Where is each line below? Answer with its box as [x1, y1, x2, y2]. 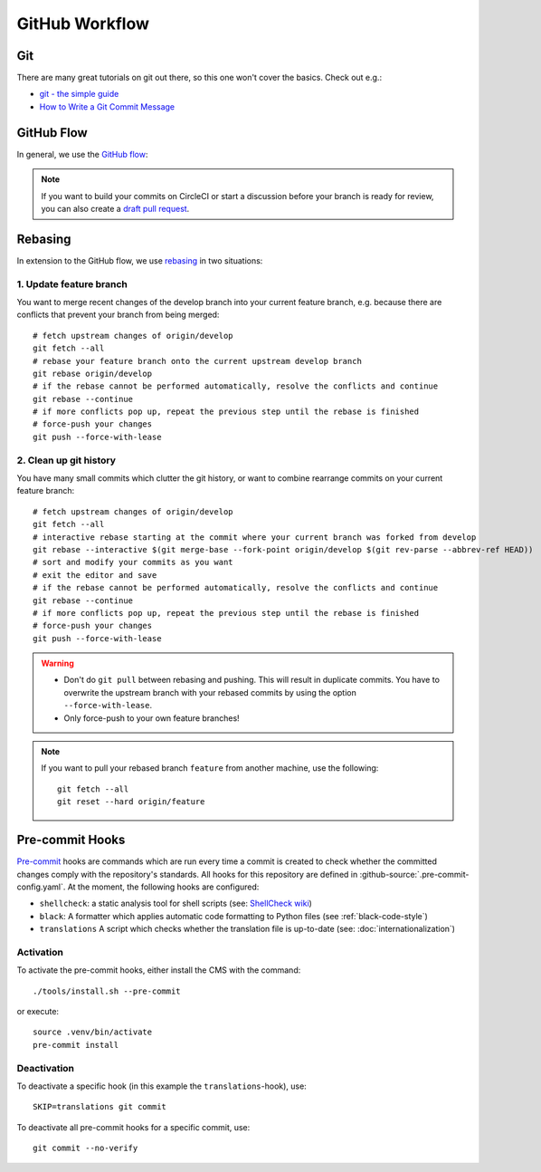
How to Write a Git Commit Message [39, 101, 176, 112]
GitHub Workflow [16, 14, 149, 34]
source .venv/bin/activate [33, 1027, 153, 1037]
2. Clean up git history [16, 454, 117, 466]
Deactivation [16, 1062, 75, 1074]
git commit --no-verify [33, 1143, 138, 1154]
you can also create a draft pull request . [41, 203, 190, 214]
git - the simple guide [39, 89, 119, 100]
